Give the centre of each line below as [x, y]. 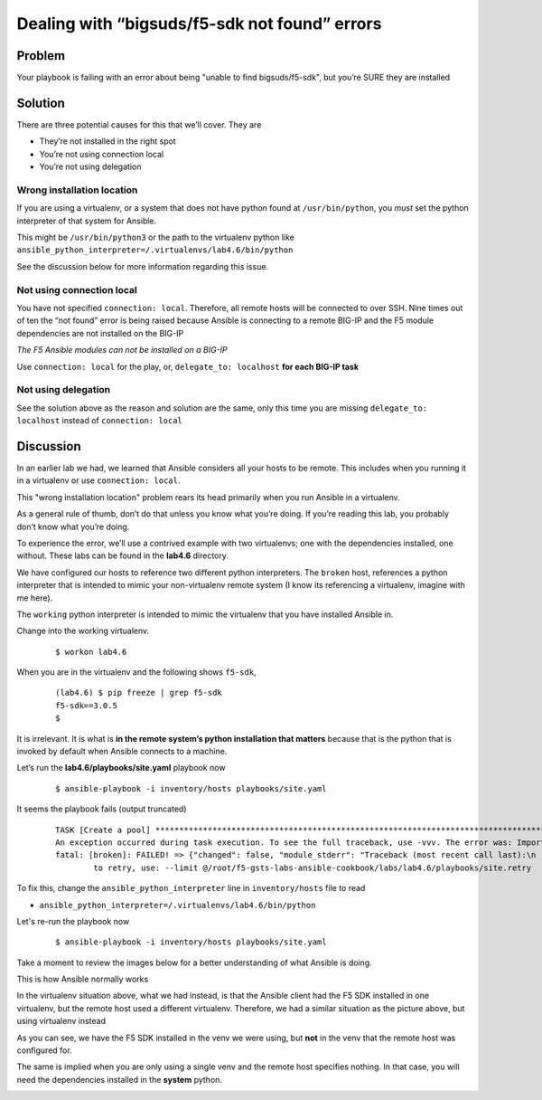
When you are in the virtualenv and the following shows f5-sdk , [136, 672]
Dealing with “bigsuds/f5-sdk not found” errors [199, 24]
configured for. [44, 1050]
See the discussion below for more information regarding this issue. [143, 266]
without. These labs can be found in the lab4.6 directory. [123, 555]
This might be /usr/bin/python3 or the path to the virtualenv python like [156, 237]
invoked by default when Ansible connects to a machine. [122, 752]
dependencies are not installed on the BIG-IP [100, 333]
